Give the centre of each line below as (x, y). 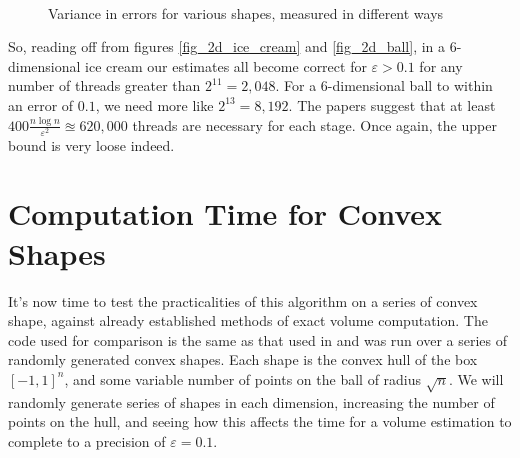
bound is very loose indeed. (91, 144)
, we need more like (154, 104)
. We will (476, 378)
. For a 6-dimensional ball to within (384, 85)
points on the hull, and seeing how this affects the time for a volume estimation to (260, 421)
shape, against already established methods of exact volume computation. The (248, 320)
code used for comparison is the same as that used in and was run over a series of (257, 339)
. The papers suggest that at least (392, 104)
